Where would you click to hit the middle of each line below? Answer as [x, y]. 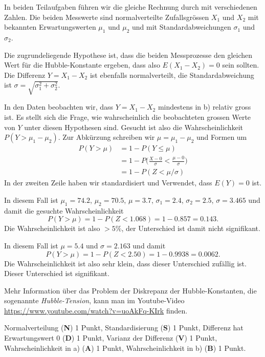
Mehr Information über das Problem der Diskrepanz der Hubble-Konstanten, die [130, 290]
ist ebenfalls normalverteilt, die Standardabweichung [172, 75]
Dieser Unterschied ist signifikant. [57, 273]
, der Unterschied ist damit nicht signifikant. [191, 228]
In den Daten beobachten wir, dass [59, 107]
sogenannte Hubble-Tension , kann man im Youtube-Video [94, 300]
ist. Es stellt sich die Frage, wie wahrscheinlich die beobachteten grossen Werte [128, 117]
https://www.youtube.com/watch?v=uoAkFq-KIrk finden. [96, 310]
